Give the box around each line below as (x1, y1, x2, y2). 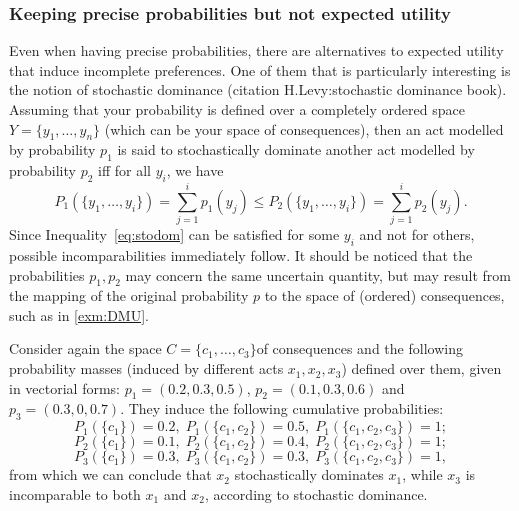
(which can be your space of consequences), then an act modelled (104, 118, 504, 139)
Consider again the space (9, 338, 162, 359)
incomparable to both (9, 483, 141, 504)
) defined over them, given (341, 358, 502, 379)
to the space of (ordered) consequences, (264, 285, 505, 306)
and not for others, (359, 224, 475, 245)
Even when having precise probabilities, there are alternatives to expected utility (9, 40, 504, 61)
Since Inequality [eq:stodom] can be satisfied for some (9, 224, 340, 245)
